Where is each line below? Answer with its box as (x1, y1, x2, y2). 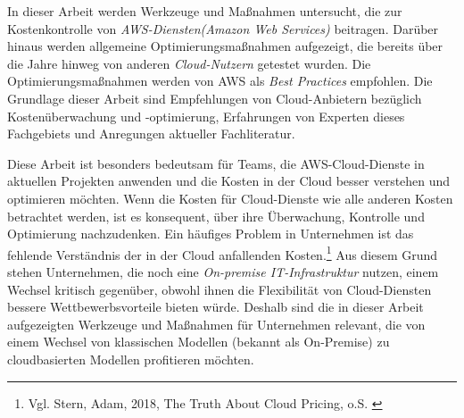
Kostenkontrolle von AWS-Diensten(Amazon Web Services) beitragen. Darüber (7, 19, 439, 38)
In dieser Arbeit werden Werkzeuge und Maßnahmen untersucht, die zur (7, 2, 402, 20)
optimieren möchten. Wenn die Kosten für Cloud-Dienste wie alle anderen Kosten (7, 188, 453, 207)
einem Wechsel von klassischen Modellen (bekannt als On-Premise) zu (7, 332, 390, 351)
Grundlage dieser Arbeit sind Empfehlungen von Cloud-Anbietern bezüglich (7, 88, 422, 107)
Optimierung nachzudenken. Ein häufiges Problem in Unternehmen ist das (7, 224, 414, 243)
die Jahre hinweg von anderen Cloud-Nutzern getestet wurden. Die (7, 54, 371, 72)
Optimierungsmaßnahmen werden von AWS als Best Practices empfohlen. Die (7, 71, 433, 90)
